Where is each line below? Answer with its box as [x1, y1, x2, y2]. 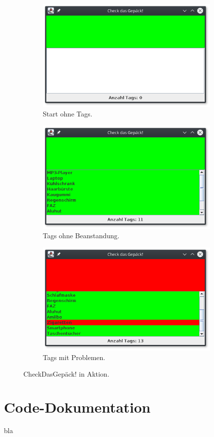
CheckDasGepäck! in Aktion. [23, 368, 109, 379]
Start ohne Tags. [43, 109, 92, 119]
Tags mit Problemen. [43, 352, 106, 362]
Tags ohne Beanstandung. [43, 230, 120, 241]
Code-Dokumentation [4, 397, 151, 417]
